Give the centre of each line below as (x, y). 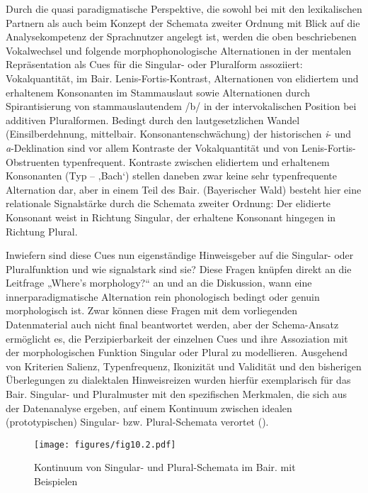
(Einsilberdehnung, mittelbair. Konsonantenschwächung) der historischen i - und (179, 134)
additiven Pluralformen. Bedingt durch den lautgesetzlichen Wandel (153, 120)
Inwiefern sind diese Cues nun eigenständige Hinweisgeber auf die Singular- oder (180, 255)
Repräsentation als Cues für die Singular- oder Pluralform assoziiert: (154, 64)
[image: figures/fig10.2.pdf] (105, 444)
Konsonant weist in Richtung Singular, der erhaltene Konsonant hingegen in (171, 217)
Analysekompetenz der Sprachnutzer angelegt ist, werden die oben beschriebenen (181, 37)
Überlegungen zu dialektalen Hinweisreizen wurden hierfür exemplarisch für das (178, 380)
